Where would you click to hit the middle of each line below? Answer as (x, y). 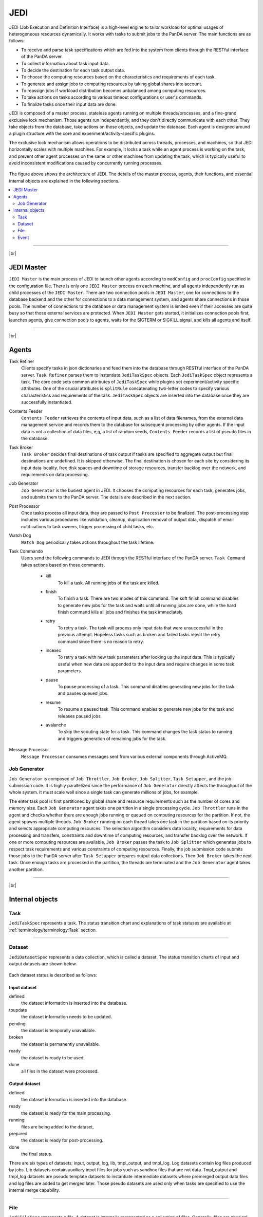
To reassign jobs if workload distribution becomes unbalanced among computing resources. (114, 91)
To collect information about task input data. (66, 63)
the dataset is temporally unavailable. (58, 1030)
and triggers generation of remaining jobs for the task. (112, 738)
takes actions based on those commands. (63, 565)
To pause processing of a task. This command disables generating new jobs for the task (146, 687)
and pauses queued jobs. (83, 693)
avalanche (56, 725)
